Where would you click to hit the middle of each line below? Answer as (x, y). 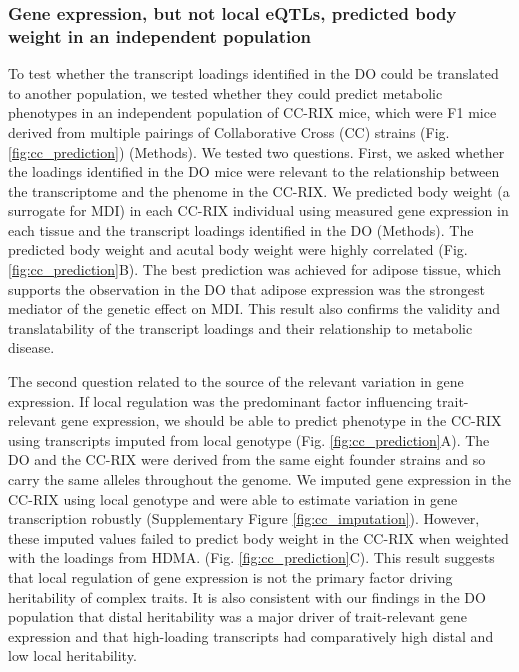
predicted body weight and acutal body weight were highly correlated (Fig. (238, 249)
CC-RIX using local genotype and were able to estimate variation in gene (233, 498)
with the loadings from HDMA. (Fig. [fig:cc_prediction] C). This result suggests (251, 557)
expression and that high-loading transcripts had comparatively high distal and (251, 635)
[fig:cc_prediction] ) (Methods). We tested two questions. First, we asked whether (256, 151)
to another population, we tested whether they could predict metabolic (225, 92)
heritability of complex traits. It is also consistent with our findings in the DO (247, 596)
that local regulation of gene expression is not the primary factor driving (230, 576)
